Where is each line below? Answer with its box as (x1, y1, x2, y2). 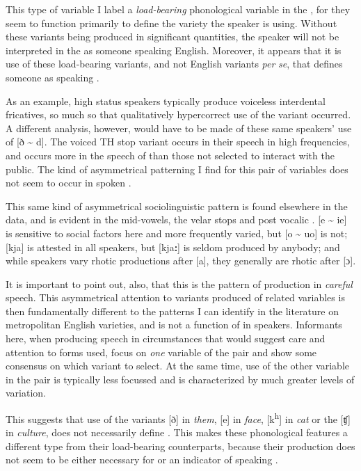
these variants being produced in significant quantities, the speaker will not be (6, 29, 339, 44)
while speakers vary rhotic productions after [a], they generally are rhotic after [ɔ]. (6, 253, 356, 268)
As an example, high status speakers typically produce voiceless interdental (6, 93, 326, 108)
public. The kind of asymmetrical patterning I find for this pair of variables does (6, 161, 348, 176)
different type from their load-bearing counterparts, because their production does (6, 438, 355, 453)
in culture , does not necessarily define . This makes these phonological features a (6, 425, 348, 440)
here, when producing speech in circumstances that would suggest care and (6, 331, 326, 346)
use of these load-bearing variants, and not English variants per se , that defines (6, 56, 343, 71)
